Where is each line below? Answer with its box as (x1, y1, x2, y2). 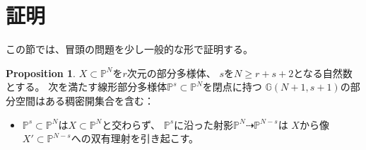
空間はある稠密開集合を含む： (15, 93, 154, 108)
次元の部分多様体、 (126, 65, 216, 80)
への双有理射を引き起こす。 (71, 131, 199, 146)
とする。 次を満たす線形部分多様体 (6, 79, 167, 94)
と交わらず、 (102, 117, 161, 132)
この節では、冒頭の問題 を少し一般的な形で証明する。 (6, 42, 253, 57)
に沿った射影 (174, 117, 234, 132)
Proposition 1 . (6, 65, 76, 80)
